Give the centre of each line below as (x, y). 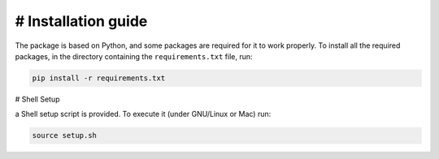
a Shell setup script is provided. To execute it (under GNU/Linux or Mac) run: (143, 114)
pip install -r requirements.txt (99, 78)
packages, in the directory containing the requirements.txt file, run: (134, 56)
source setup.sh (65, 135)
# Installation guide (81, 21)
